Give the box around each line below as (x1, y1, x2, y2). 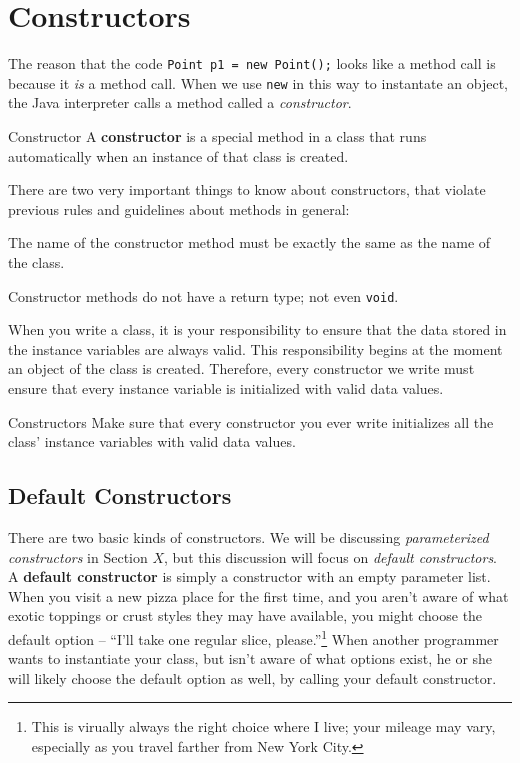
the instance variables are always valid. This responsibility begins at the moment (8, 338, 503, 359)
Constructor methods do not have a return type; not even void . (8, 285, 399, 306)
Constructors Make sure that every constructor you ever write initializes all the (8, 411, 494, 432)
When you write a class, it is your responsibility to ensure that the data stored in (8, 319, 507, 340)
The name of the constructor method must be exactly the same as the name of (8, 232, 491, 253)
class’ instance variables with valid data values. (8, 431, 296, 452)
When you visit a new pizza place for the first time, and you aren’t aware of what (8, 585, 509, 606)
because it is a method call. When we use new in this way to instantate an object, (8, 72, 509, 93)
